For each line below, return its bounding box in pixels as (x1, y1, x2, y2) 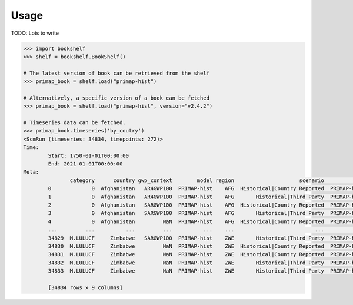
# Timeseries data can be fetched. (23, 120, 126, 126)
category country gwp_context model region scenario (69, 177, 325, 184)
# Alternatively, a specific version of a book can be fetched (23, 94, 210, 101)
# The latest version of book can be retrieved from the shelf (23, 69, 210, 77)
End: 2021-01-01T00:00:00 (48, 161, 123, 167)
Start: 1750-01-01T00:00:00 (48, 152, 129, 159)
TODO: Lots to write (11, 29, 59, 37)
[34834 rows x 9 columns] (48, 284, 123, 291)
